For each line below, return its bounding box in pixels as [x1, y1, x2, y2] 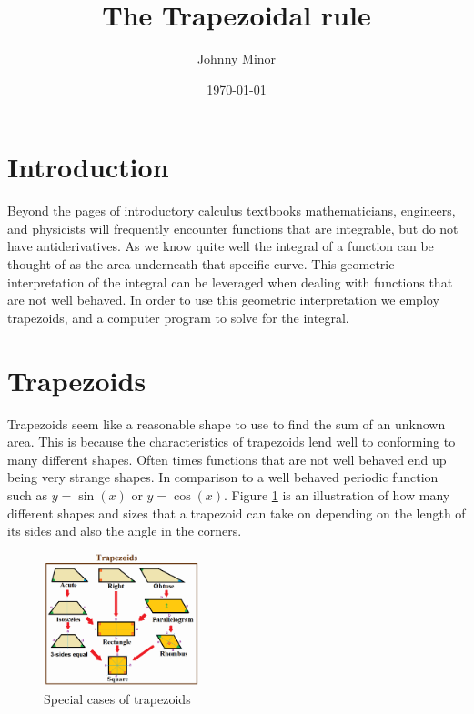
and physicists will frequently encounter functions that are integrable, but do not [7, 218, 459, 237]
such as [7, 485, 48, 504]
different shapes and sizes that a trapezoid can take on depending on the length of [7, 503, 466, 522]
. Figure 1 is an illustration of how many [224, 485, 450, 504]
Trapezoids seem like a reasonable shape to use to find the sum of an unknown [7, 414, 446, 433]
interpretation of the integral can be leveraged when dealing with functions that [7, 272, 453, 291]
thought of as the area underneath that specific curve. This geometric [7, 255, 395, 274]
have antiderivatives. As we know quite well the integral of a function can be [7, 236, 434, 256]
